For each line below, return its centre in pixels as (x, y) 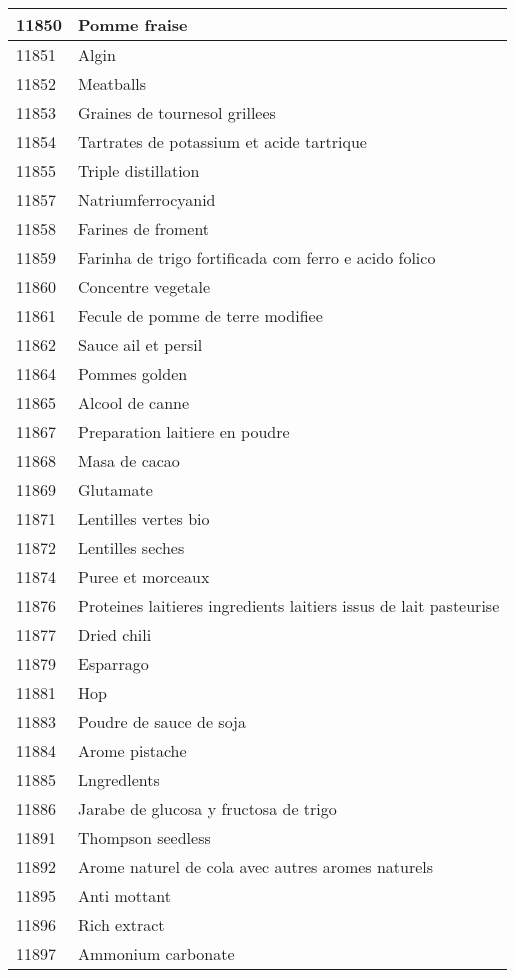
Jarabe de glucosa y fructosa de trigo (207, 808)
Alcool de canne (134, 402)
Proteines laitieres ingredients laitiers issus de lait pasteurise (289, 605)
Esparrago (113, 663)
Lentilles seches (131, 547)
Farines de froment (144, 228)
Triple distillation (139, 170)
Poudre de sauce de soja (162, 721)
